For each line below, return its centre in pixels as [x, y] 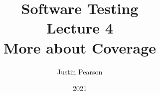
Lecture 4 [80, 28]
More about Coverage [80, 47]
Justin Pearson [80, 71]
